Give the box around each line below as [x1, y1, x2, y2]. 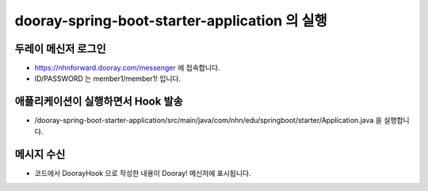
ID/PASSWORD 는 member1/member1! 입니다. [34, 74, 182, 83]
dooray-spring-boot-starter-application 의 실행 [14, 12, 328, 29]
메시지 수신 [14, 147, 66, 161]
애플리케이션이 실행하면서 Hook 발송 [14, 95, 184, 109]
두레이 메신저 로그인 [14, 42, 106, 55]
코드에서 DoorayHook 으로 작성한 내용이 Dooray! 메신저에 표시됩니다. [34, 168, 251, 178]
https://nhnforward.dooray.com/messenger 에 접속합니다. [34, 63, 220, 73]
